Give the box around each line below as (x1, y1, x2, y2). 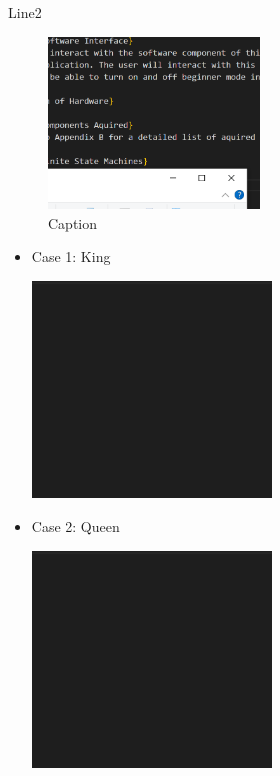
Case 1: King (31, 246, 111, 267)
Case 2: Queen (31, 516, 120, 537)
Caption (48, 212, 98, 233)
